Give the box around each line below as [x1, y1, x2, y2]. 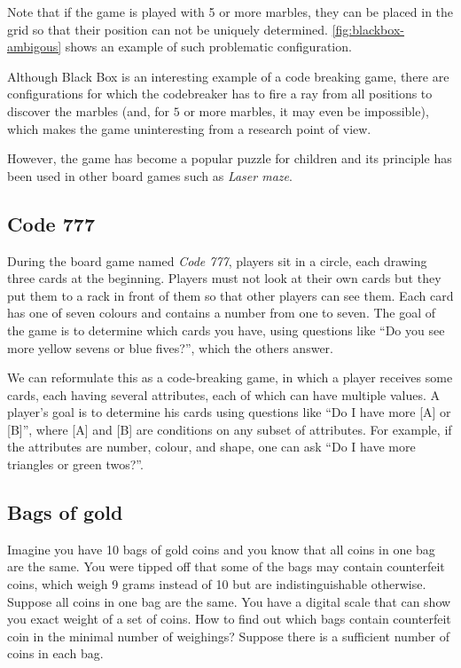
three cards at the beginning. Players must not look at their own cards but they [7, 269, 441, 287]
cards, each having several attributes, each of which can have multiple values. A [7, 385, 441, 404]
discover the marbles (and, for [7, 101, 170, 120]
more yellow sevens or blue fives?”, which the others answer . [7, 338, 333, 357]
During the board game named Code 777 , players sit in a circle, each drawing [7, 251, 427, 270]
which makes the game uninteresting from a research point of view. [7, 119, 371, 138]
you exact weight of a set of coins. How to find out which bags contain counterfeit [7, 609, 451, 628]
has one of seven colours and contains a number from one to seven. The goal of [7, 303, 436, 322]
